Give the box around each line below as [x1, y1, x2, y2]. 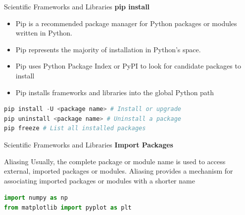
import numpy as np [4, 194, 68, 202]
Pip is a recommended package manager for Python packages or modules [15, 18, 237, 28]
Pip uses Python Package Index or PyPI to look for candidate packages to [15, 61, 241, 71]
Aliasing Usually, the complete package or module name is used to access [4, 156, 226, 166]
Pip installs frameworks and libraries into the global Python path [15, 87, 214, 97]
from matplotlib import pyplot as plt [4, 204, 132, 211]
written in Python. [15, 28, 73, 38]
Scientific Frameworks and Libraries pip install [4, 1, 150, 11]
